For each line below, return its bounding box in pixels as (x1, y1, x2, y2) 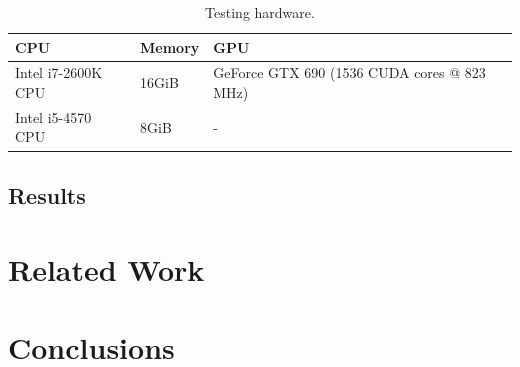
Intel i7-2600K (15, 62, 103, 83)
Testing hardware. (205, 2, 315, 22)
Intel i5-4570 (15, 106, 92, 127)
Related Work (8, 248, 205, 289)
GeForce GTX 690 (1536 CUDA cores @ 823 (213, 62, 486, 83)
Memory (140, 36, 200, 57)
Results (8, 179, 86, 210)
